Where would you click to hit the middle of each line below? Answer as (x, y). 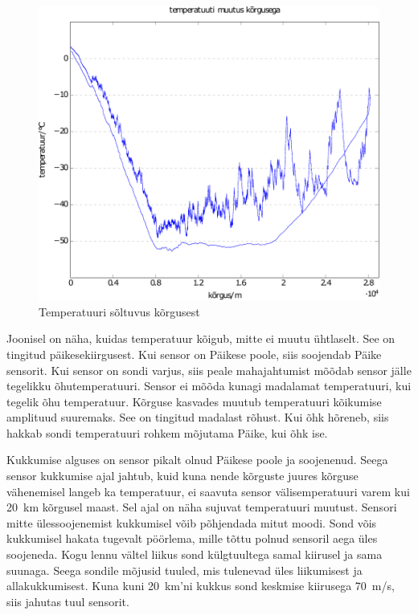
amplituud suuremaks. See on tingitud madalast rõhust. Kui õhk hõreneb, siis (198, 417)
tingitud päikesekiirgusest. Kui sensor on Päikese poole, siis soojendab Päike (194, 354)
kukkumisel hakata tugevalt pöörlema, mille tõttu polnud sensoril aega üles (192, 538)
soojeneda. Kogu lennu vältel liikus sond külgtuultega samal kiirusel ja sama (195, 554)
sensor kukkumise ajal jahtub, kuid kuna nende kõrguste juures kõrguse (182, 476)
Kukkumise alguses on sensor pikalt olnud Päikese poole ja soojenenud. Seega (197, 460)
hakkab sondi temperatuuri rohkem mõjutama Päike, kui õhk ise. (167, 432)
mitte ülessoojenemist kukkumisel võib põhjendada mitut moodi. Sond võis (192, 522)
